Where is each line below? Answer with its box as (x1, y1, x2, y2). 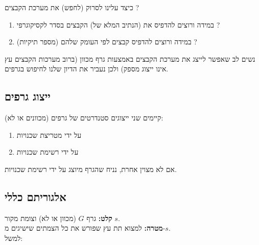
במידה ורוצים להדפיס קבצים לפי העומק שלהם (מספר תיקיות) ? (16, 36, 197, 47)
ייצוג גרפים (5, 88, 51, 104)
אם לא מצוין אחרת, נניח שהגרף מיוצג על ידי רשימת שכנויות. (5, 163, 177, 174)
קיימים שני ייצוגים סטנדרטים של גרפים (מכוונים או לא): (5, 112, 163, 123)
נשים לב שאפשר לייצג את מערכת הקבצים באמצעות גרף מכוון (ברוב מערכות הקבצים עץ (5, 53, 255, 64)
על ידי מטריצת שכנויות (16, 129, 82, 140)
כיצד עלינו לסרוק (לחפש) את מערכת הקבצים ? (5, 2, 139, 12)
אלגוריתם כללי (5, 188, 66, 204)
